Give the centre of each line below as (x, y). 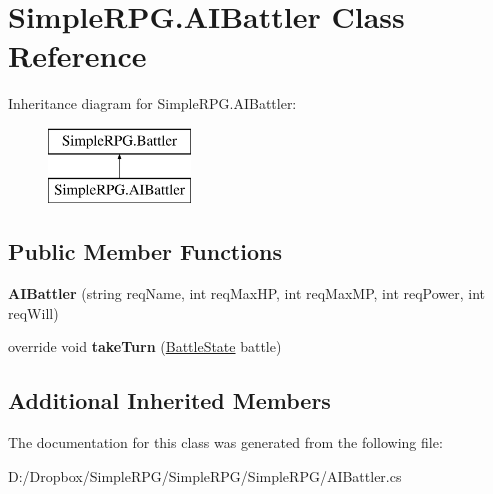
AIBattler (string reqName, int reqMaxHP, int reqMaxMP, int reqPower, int (247, 293)
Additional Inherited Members (169, 400)
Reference (77, 55)
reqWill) (33, 312)
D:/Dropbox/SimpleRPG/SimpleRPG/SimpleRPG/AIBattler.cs (205, 475)
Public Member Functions (145, 251)
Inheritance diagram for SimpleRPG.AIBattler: (152, 103)
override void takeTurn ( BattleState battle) (145, 346)
